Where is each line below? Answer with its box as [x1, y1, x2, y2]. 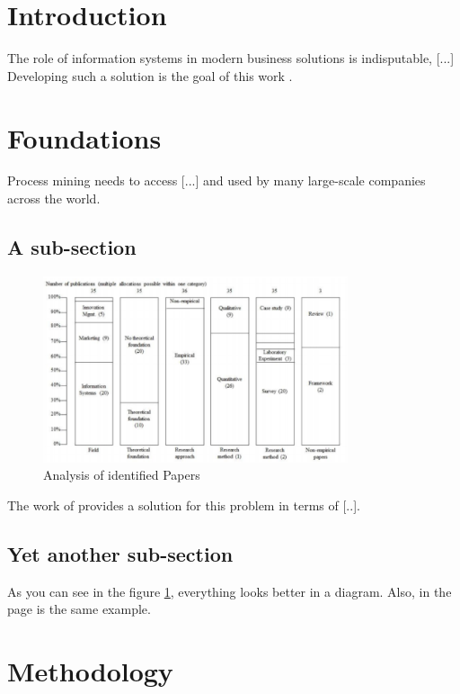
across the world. [7, 189, 101, 208]
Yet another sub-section [7, 539, 234, 567]
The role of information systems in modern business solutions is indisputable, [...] [7, 49, 455, 68]
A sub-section [7, 233, 137, 261]
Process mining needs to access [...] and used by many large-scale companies [7, 171, 426, 190]
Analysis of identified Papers [43, 465, 200, 484]
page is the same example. [7, 599, 151, 618]
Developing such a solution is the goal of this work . [7, 66, 293, 85]
